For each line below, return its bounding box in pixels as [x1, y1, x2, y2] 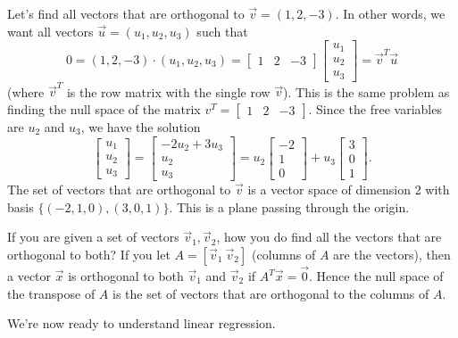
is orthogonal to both [68, 267, 184, 285]
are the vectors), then [333, 244, 451, 263]
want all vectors [7, 21, 94, 40]
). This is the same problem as [283, 82, 450, 101]
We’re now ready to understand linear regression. [7, 314, 276, 333]
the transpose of [7, 284, 96, 302]
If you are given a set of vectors [7, 227, 179, 246]
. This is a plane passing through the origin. [169, 197, 410, 216]
